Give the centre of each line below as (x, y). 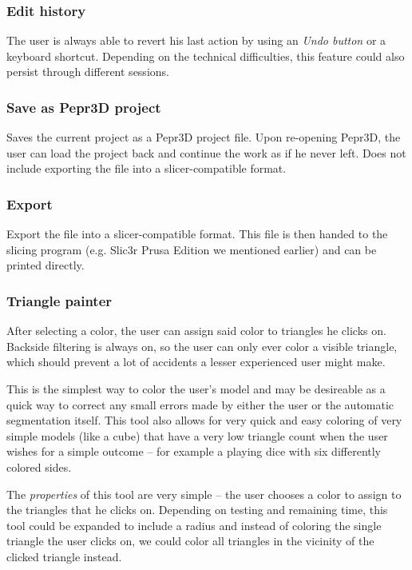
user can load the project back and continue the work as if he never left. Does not (206, 152)
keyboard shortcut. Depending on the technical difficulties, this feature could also (206, 56)
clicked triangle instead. (64, 556)
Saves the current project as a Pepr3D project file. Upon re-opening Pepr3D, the (204, 137)
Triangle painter (59, 300)
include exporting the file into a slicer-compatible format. (147, 168)
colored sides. (39, 466)
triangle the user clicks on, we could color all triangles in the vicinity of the (190, 541)
